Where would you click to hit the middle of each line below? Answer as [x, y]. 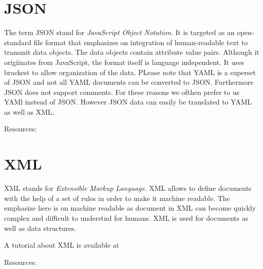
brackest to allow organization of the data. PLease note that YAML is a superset [130, 72]
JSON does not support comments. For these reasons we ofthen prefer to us [122, 92]
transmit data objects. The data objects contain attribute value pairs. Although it [132, 52]
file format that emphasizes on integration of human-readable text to [141, 42]
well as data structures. [40, 228]
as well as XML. [29, 111]
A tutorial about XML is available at [62, 245]
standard [18, 42]
